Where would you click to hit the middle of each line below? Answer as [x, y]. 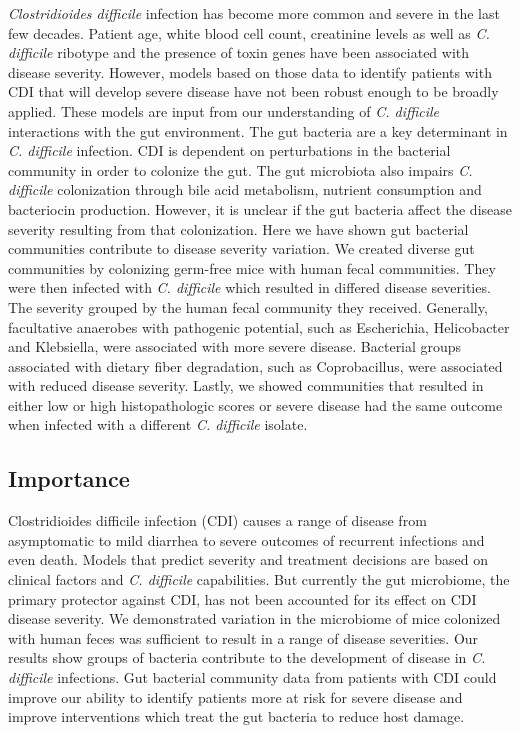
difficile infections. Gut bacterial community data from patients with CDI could [252, 677]
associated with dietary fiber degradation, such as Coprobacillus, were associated [255, 365]
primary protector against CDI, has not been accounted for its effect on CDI [242, 598]
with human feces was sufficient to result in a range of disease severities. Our [243, 637]
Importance [69, 478]
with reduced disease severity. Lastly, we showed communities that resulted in [246, 385]
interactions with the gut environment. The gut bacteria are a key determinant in [258, 130]
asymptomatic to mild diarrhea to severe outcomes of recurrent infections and [246, 539]
